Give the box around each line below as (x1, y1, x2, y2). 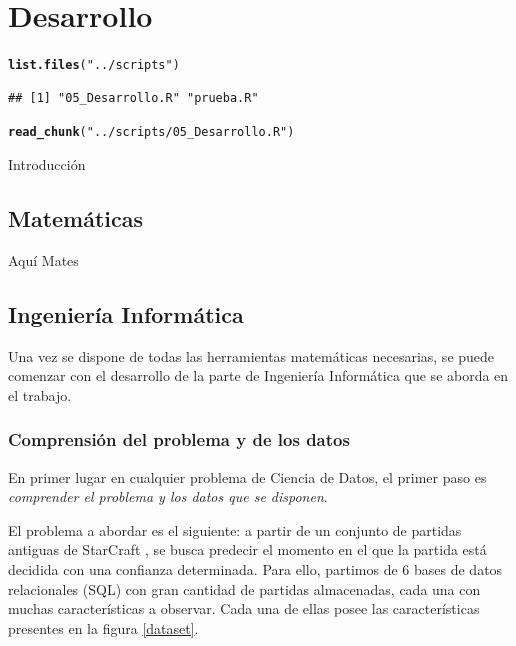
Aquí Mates (8, 249, 79, 270)
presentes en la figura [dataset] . (8, 617, 199, 638)
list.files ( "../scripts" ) (8, 58, 180, 73)
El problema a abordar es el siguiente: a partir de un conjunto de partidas (8, 519, 462, 540)
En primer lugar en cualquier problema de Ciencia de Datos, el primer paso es (8, 466, 487, 487)
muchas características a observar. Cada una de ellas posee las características (8, 598, 480, 619)
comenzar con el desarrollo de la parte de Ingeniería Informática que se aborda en (8, 365, 509, 386)
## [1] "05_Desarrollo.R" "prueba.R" (8, 90, 259, 105)
